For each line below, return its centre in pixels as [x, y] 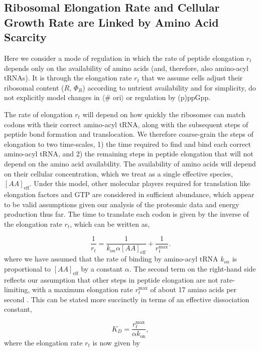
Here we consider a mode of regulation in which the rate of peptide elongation [124, 58]
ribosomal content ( [34, 87]
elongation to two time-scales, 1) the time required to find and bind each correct [127, 144]
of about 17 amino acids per [193, 289]
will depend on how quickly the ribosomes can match [164, 114]
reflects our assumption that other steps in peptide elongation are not [111, 279]
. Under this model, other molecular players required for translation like [140, 183]
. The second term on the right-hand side [192, 268]
